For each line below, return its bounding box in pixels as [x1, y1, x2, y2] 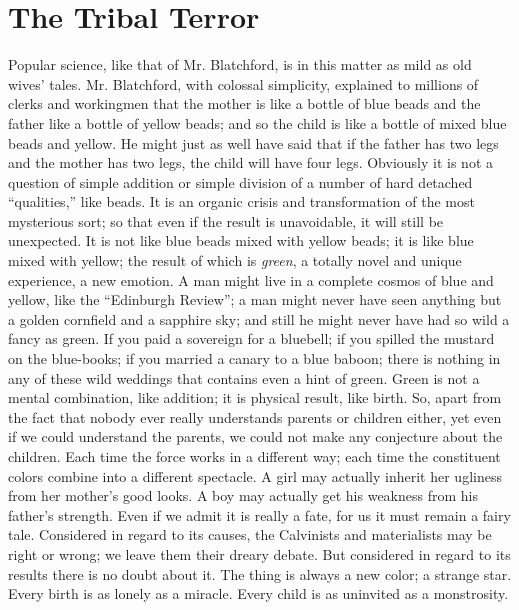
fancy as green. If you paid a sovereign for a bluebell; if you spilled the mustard [8, 328, 495, 349]
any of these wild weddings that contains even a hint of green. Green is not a [8, 367, 480, 388]
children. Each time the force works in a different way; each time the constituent [8, 446, 501, 466]
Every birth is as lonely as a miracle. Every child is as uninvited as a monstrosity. [8, 583, 509, 604]
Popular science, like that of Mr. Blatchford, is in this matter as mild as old [8, 54, 472, 75]
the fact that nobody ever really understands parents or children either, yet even [8, 406, 502, 427]
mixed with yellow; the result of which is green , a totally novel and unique [8, 250, 462, 271]
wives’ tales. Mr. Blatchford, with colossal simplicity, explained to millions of [8, 73, 479, 94]
